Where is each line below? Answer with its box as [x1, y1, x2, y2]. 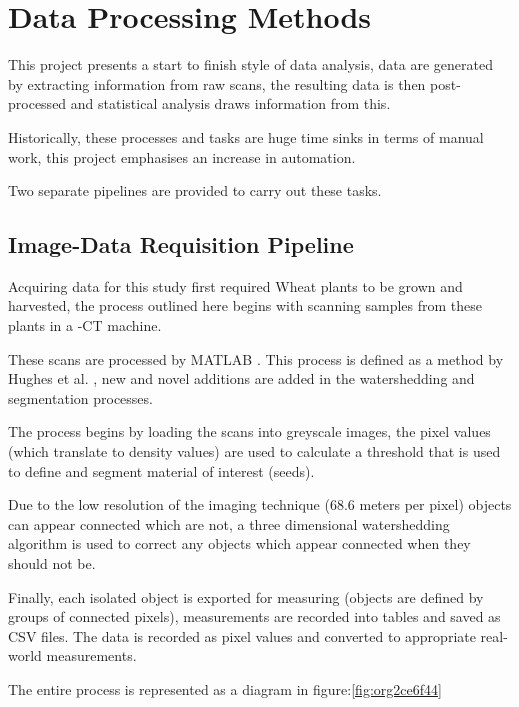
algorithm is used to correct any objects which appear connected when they [8, 533, 471, 554]
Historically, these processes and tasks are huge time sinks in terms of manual [8, 126, 484, 147]
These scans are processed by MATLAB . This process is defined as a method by [8, 348, 504, 369]
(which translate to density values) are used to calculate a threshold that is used [8, 441, 501, 462]
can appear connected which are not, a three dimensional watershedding [8, 513, 450, 534]
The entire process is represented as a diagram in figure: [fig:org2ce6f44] [8, 678, 442, 699]
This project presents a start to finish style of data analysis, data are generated [8, 54, 493, 75]
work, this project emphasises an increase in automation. [8, 146, 356, 167]
